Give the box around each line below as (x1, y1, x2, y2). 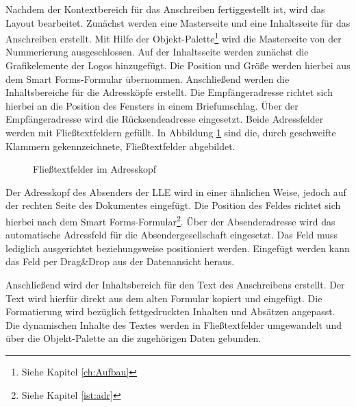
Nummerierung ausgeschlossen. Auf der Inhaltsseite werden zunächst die (5, 45, 309, 59)
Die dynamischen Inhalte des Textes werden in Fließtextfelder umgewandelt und (5, 317, 342, 332)
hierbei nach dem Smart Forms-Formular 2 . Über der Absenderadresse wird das (5, 212, 335, 228)
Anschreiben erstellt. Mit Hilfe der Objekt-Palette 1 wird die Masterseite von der (5, 29, 342, 45)
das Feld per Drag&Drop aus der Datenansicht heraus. (5, 254, 235, 269)
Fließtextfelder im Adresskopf (33, 162, 157, 176)
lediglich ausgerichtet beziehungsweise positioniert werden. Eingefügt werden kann (5, 241, 350, 255)
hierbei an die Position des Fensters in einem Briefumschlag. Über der (5, 98, 298, 112)
